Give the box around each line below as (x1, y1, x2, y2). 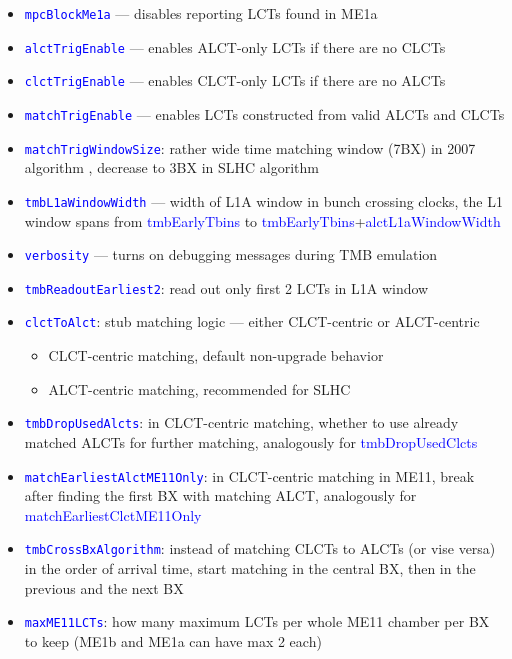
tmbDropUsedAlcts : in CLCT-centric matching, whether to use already (24, 412, 459, 433)
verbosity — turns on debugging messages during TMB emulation (24, 244, 438, 265)
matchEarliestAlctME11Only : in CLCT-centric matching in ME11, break (24, 465, 475, 486)
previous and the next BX (24, 577, 184, 598)
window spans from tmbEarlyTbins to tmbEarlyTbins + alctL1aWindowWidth (24, 210, 501, 231)
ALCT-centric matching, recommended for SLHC (48, 378, 351, 399)
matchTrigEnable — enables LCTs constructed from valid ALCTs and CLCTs (24, 103, 505, 124)
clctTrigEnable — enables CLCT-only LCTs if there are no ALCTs (24, 70, 446, 91)
